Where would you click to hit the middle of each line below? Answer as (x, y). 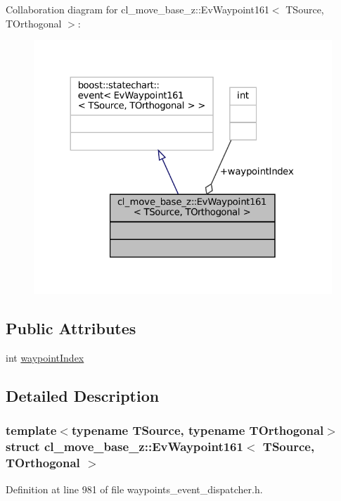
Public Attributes (71, 328)
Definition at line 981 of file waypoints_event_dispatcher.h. (134, 489)
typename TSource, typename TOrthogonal (198, 430)
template (31, 430)
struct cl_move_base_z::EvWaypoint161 (124, 446)
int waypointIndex (45, 358)
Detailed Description (83, 396)
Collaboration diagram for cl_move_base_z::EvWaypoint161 (137, 9)
